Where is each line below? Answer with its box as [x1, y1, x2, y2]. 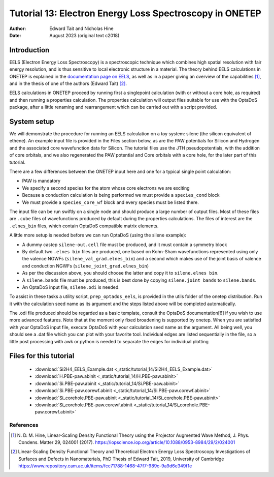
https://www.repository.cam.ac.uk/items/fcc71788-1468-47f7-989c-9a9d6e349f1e [18, 463, 192, 469]
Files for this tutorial [9, 351, 75, 361]
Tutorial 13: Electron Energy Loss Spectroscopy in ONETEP [9, 8, 261, 19]
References [9, 422, 39, 429]
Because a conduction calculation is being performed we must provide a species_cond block [22, 192, 220, 198]
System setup [9, 117, 54, 126]
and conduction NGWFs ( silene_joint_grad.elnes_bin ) [22, 262, 149, 269]
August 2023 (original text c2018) [49, 32, 120, 38]
